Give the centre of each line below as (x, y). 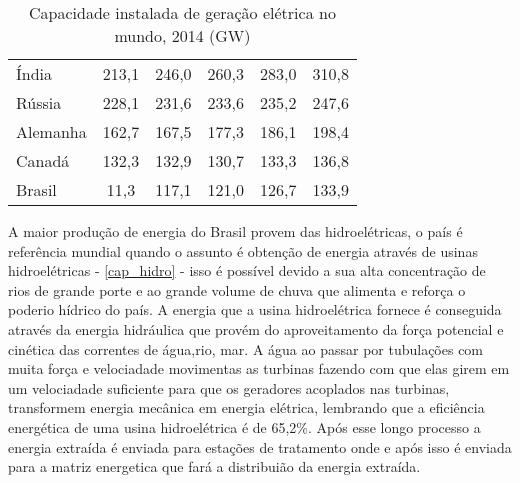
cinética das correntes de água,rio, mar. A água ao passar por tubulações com (246, 348)
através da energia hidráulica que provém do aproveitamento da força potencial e (256, 328)
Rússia (39, 102)
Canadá (43, 160)
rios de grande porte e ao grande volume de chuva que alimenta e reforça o (237, 289)
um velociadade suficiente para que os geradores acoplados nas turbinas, (229, 387)
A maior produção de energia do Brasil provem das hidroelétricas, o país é (235, 231)
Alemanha (51, 131)
